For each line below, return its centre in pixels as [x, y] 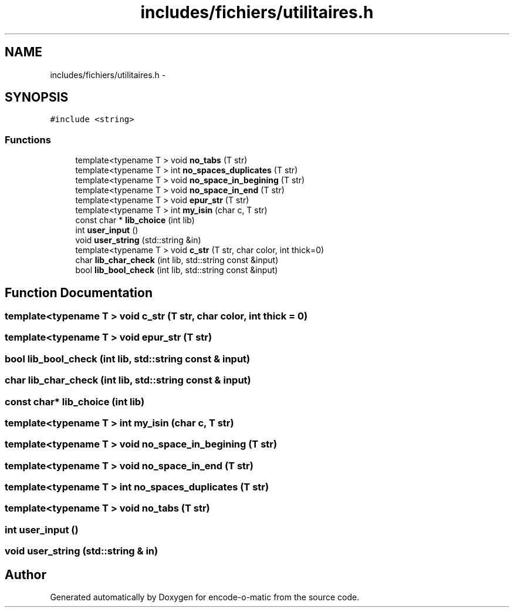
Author [26, 574]
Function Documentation [79, 292]
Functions [28, 139]
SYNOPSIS [37, 97]
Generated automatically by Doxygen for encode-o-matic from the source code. [205, 597]
